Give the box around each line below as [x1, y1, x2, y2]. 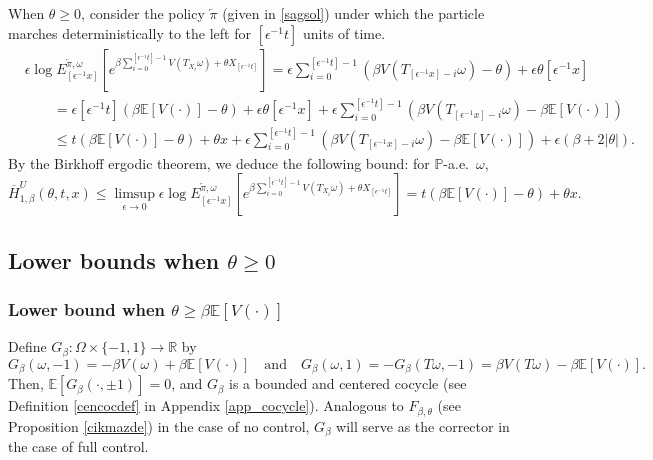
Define [8, 336, 47, 357]
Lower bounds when [8, 244, 220, 275]
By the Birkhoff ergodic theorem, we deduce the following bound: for [8, 152, 430, 173]
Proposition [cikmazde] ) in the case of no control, [8, 415, 310, 436]
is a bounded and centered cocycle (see [228, 373, 467, 394]
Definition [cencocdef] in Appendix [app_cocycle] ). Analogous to [8, 395, 404, 416]
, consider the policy [81, 3, 205, 23]
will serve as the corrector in [336, 415, 510, 436]
